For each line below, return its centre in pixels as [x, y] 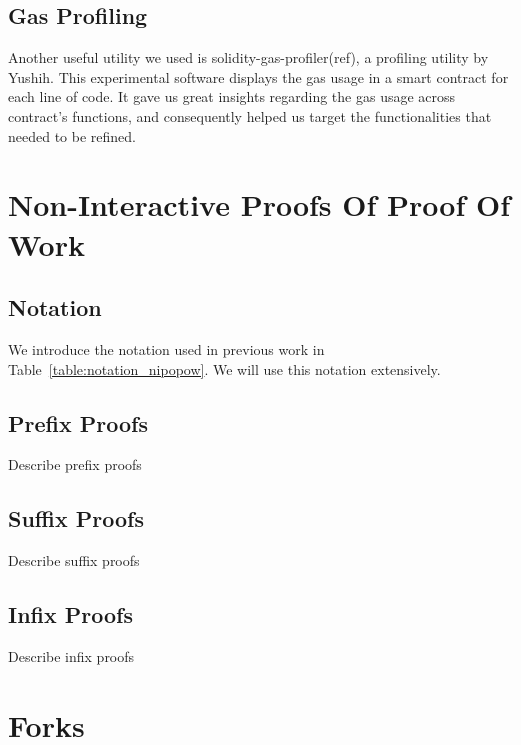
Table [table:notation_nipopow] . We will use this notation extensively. [224, 368]
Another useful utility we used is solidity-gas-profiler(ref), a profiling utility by [248, 57]
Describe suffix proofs [74, 560]
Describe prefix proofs [75, 464]
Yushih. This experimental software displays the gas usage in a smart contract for [258, 76]
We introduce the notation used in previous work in [166, 348]
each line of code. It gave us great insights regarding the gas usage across [232, 96]
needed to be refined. [72, 135]
